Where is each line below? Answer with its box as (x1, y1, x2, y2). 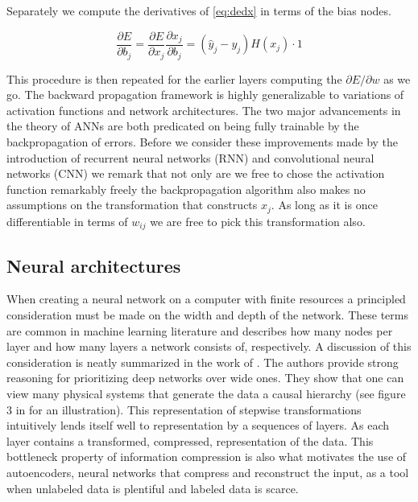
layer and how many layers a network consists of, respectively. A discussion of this (6, 338, 412, 355)
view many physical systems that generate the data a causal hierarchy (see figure (6, 385, 406, 401)
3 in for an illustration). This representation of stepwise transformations (6, 401, 362, 418)
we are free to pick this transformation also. (150, 212, 366, 229)
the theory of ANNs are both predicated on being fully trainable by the (6, 117, 359, 134)
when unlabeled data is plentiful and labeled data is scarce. (6, 479, 299, 496)
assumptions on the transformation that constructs (6, 196, 258, 213)
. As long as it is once (271, 196, 378, 213)
